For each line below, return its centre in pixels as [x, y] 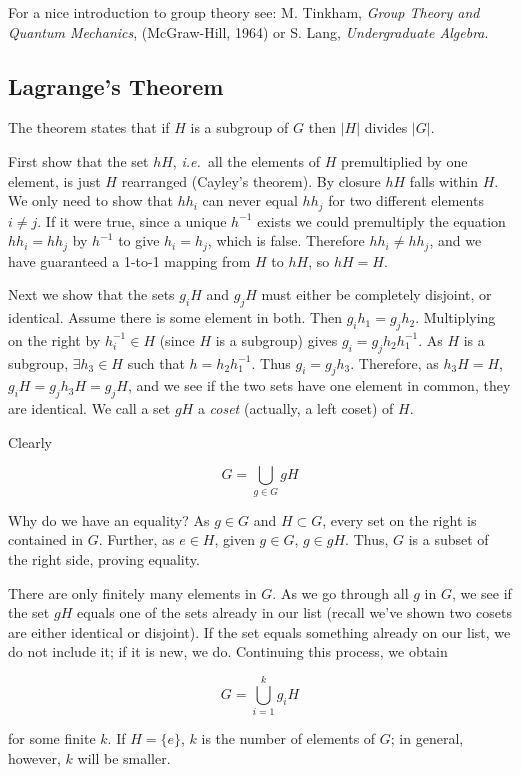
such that [156, 362]
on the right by [54, 339]
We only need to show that [90, 200]
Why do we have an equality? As [109, 519]
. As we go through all [340, 592]
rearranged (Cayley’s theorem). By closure [251, 180]
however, [34, 757]
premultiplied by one [404, 160]
